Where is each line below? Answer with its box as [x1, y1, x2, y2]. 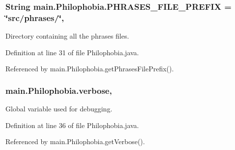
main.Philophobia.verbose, [5, 84, 112, 96]
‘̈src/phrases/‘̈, [5, 11, 64, 23]
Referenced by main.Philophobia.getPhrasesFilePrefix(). [5, 64, 174, 74]
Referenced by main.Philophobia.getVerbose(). [5, 136, 145, 147]
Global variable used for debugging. [5, 104, 113, 114]
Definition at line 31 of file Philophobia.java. [5, 47, 139, 57]
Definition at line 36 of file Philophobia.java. [5, 120, 139, 130]
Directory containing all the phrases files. [5, 31, 129, 41]
